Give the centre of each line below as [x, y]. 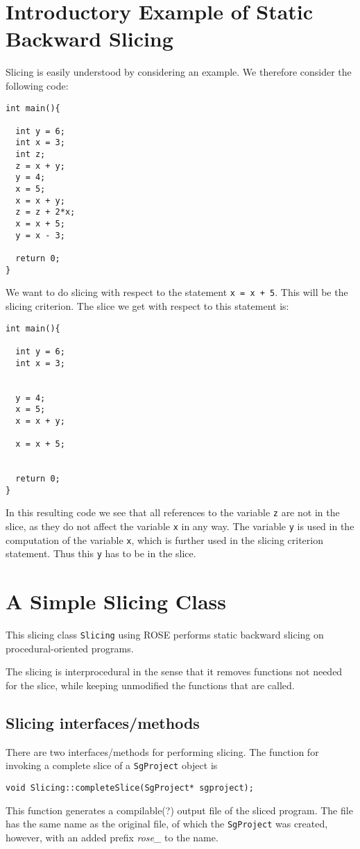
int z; [31, 155]
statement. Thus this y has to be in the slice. [101, 553]
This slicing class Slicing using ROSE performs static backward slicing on [165, 635]
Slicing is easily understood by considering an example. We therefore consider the [179, 72]
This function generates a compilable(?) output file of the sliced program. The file [179, 810]
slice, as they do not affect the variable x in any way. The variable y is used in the [180, 526]
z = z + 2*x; [45, 212]
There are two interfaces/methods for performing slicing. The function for [162, 751]
